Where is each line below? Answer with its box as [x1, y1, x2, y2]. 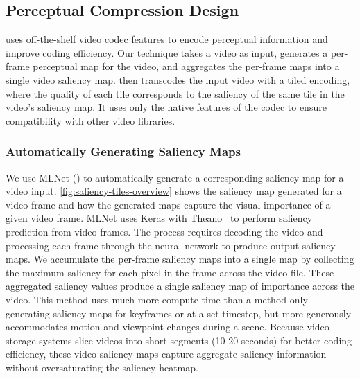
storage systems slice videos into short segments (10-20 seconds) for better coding [6, 333, 352, 347]
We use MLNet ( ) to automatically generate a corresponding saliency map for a [6, 170, 344, 184]
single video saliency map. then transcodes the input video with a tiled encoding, [6, 72, 350, 87]
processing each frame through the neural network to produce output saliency [6, 238, 336, 252]
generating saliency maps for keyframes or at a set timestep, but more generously [6, 306, 352, 320]
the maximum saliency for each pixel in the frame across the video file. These [6, 265, 334, 279]
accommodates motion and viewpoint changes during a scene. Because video [6, 319, 329, 334]
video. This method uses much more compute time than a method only [6, 292, 308, 306]
